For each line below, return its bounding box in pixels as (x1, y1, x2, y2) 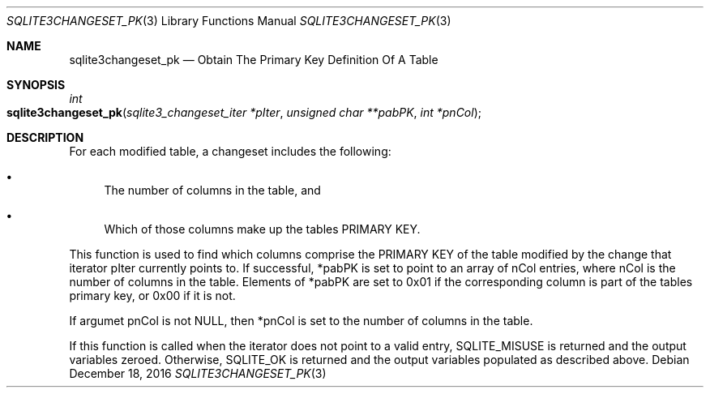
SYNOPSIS (6, 78, 66, 92)
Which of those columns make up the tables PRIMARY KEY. (104, 222, 421, 236)
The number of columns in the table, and (104, 183, 321, 197)
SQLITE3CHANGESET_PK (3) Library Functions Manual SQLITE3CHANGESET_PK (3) (6, 14, 451, 28)
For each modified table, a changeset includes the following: (69, 144, 391, 158)
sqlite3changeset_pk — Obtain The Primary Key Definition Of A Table (69, 53, 438, 66)
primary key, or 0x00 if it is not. (69, 289, 236, 302)
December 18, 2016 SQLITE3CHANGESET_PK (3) (69, 366, 327, 380)
